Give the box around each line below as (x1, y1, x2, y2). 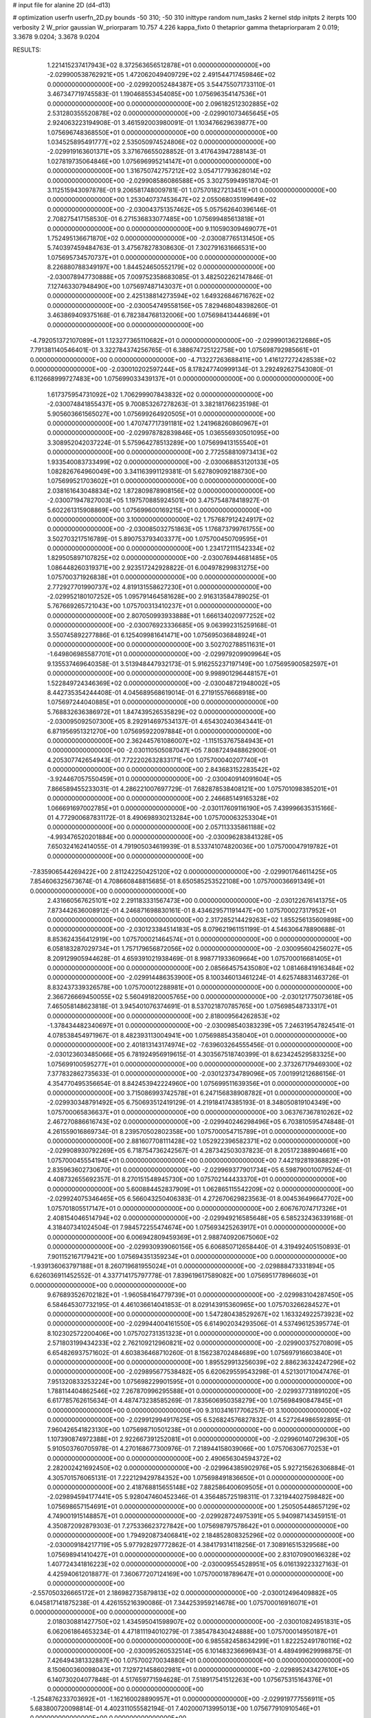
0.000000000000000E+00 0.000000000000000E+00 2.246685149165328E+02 (47, 794, 280, 803)
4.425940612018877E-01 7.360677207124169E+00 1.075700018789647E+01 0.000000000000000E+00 (47, 1570, 344, 1578)
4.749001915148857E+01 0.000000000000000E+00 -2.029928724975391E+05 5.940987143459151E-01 (47, 1512, 346, 1520)
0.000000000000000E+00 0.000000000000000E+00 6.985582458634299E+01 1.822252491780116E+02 (47, 1637, 352, 1645)
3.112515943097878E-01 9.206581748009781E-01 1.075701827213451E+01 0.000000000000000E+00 (47, 186, 337, 194)
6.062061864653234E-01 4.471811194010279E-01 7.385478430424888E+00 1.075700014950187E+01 (47, 1627, 338, 1636)
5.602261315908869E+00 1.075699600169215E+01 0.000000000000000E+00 (47, 506, 272, 514)
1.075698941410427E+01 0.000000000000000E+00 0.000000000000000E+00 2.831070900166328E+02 (47, 1550, 351, 1559)
